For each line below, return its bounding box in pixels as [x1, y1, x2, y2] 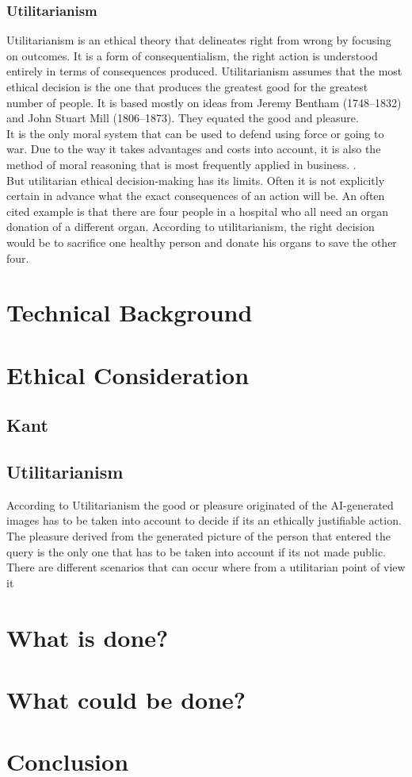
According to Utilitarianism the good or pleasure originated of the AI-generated [6, 496, 394, 513]
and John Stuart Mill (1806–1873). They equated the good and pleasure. [6, 110, 359, 126]
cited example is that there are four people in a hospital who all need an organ [6, 202, 389, 219]
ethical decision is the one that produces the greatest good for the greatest [6, 79, 368, 94]
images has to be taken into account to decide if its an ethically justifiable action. [6, 512, 402, 529]
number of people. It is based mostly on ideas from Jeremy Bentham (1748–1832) [6, 94, 402, 110]
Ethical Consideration [6, 358, 250, 390]
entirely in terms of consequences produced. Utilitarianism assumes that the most [6, 63, 402, 79]
